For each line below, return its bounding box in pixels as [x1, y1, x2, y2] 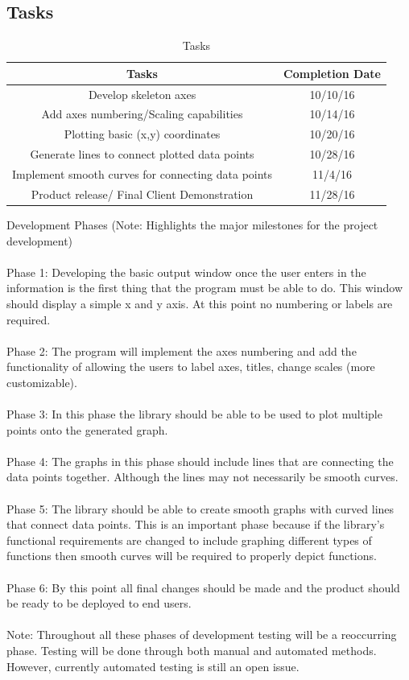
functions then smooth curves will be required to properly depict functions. [6, 547, 377, 564]
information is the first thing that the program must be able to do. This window [6, 279, 403, 296]
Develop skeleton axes [88, 85, 196, 102]
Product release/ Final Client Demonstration [31, 185, 254, 202]
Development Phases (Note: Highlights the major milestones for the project [6, 216, 378, 233]
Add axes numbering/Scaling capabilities [41, 105, 243, 122]
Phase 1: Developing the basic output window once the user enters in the [6, 263, 366, 280]
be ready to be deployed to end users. [6, 595, 192, 612]
